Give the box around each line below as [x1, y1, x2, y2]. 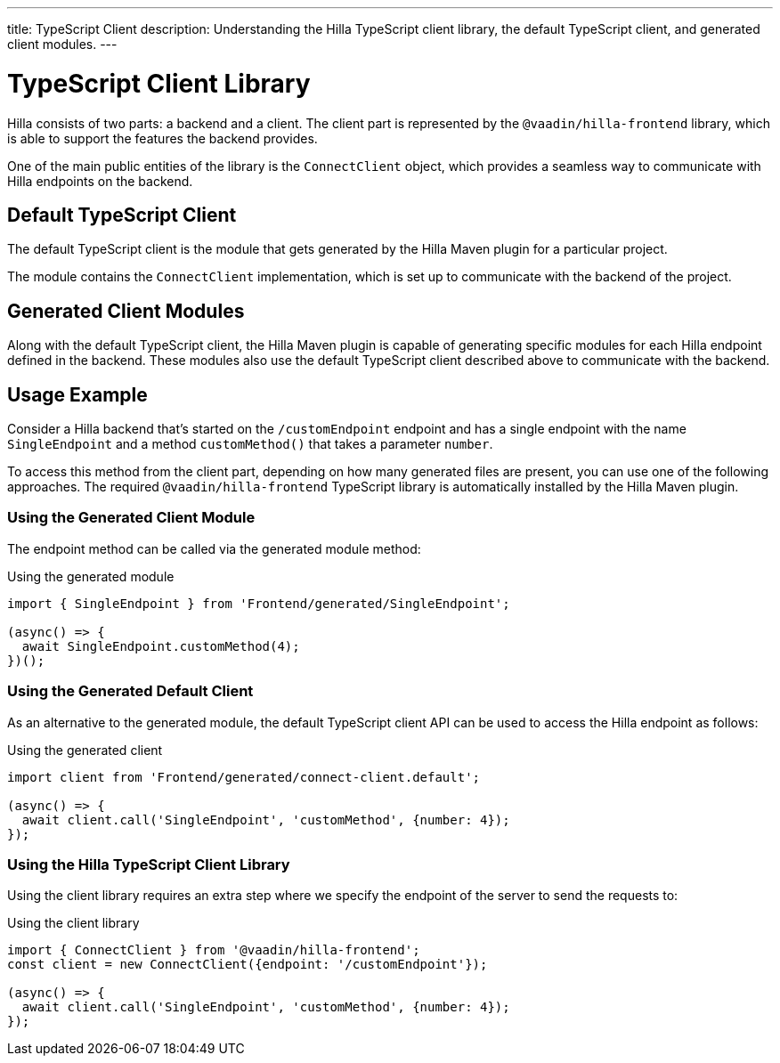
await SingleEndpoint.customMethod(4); [21, 638, 300, 653]
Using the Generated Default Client [7, 682, 254, 701]
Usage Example [7, 383, 148, 406]
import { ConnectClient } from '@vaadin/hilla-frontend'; [7, 943, 420, 958]
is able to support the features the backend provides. [7, 130, 318, 146]
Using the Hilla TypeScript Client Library [7, 855, 290, 873]
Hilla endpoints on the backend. [7, 173, 193, 189]
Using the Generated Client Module [7, 508, 256, 527]
